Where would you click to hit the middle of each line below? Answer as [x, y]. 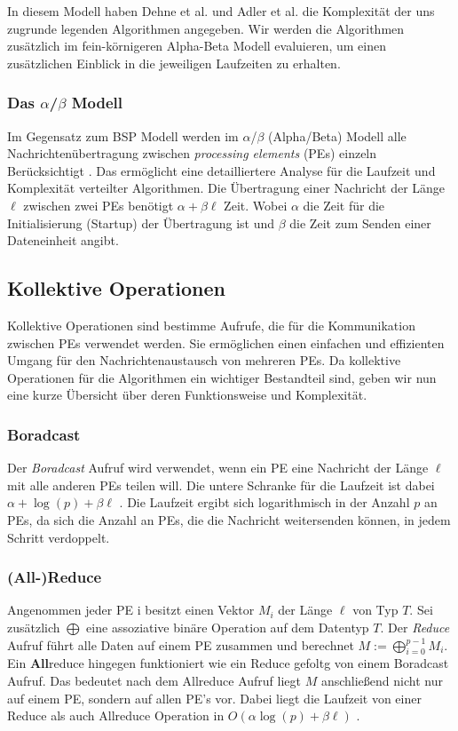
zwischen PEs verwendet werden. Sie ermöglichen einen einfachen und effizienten [226, 342]
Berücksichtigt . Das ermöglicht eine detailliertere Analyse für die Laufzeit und [221, 170]
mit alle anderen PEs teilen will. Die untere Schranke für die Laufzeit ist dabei [221, 485]
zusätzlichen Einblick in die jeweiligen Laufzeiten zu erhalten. [174, 63]
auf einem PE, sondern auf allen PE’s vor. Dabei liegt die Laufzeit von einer [214, 698]
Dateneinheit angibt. [63, 240]
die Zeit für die [344, 205]
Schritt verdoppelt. [59, 537]
